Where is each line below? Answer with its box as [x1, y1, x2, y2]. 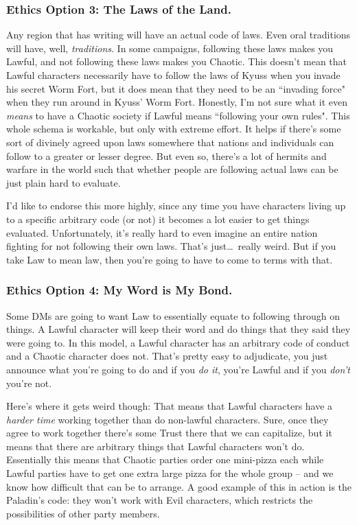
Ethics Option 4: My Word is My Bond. [6, 281, 233, 299]
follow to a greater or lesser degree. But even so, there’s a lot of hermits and [6, 148, 327, 163]
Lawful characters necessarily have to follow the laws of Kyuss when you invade [6, 68, 341, 82]
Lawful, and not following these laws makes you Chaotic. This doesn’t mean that [6, 54, 347, 69]
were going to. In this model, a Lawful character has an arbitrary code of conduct [6, 335, 350, 349]
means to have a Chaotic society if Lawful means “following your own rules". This [6, 108, 350, 122]
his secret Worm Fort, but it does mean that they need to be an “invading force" [6, 81, 345, 95]
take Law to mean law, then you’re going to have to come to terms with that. [6, 252, 333, 266]
